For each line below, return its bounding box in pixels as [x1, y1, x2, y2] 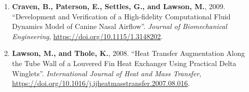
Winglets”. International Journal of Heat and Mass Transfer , [12, 68, 201, 78]
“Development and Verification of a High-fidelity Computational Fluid [12, 11, 231, 21]
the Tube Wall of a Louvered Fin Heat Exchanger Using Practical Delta [12, 57, 236, 68]
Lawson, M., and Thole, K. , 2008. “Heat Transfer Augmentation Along [12, 48, 245, 58]
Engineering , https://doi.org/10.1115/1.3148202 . [12, 30, 163, 41]
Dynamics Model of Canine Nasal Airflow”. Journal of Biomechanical [12, 21, 227, 32]
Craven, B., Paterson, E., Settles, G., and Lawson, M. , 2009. [12, 1, 226, 11]
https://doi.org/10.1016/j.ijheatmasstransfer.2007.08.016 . [12, 78, 190, 88]
